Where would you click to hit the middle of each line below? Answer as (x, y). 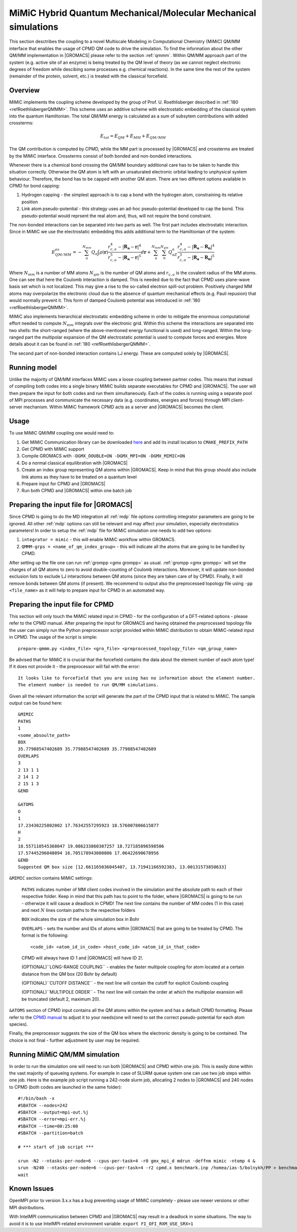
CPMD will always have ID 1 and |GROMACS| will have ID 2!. (82, 958)
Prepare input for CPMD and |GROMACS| (64, 484)
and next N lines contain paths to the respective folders (78, 910)
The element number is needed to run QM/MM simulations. (89, 685)
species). (19, 1024)
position (30, 202)
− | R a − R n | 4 (201, 247)
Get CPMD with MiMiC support (53, 449)
